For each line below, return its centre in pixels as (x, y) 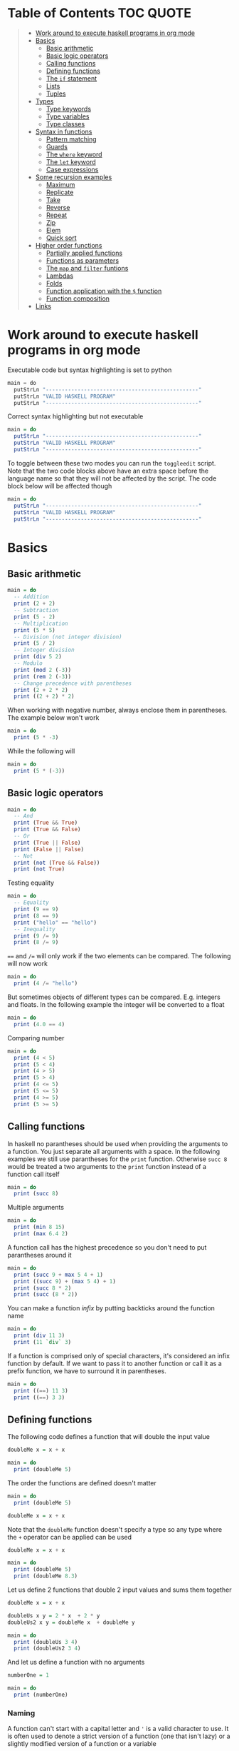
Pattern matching (71, 139)
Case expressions (72, 169)
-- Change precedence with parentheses (73, 683)
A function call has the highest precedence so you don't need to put (107, 1247)
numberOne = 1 (28, 1675)
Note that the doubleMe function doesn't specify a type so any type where (115, 1529)
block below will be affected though (60, 486)
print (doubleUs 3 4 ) (46, 1642)
